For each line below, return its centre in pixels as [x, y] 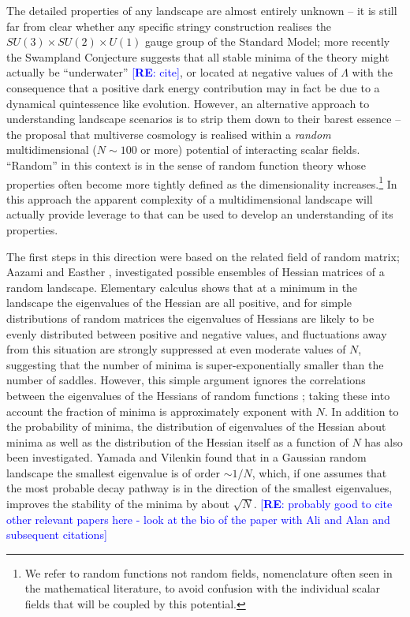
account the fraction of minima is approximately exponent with [159, 411]
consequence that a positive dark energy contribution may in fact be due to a [193, 87]
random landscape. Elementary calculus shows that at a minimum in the [182, 287]
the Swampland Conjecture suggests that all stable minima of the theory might [198, 56]
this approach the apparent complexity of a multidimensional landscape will [190, 198]
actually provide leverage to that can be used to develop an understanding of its [200, 214]
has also [384, 441]
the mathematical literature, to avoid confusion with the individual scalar [203, 588]
